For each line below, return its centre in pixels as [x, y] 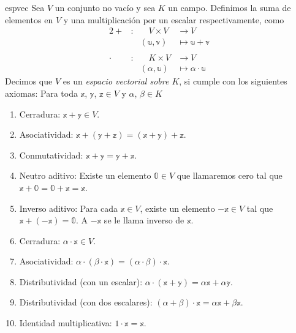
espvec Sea [25, 7]
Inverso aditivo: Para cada [68, 208]
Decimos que [29, 81]
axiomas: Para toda [41, 93]
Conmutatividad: [51, 155]
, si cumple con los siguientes [233, 81]
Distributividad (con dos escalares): [86, 302]
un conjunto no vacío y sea [105, 7]
